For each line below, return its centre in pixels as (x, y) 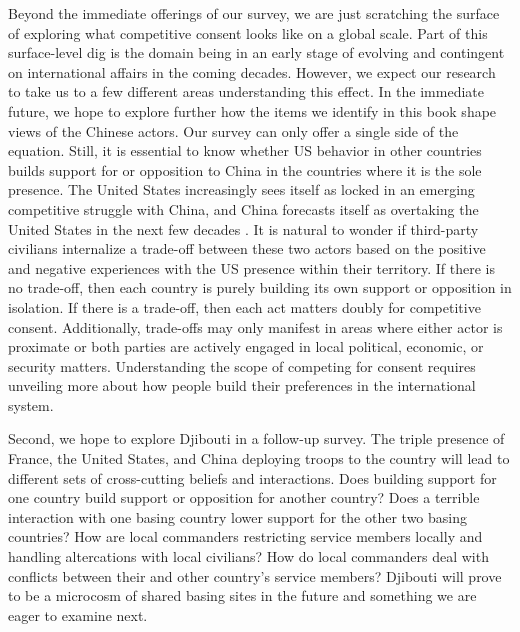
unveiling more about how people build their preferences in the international (242, 385)
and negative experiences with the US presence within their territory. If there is (252, 267)
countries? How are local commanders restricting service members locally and (245, 536)
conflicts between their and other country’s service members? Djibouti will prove (255, 575)
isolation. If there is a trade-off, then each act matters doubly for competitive (244, 306)
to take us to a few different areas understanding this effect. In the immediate (246, 91)
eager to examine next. (78, 614)
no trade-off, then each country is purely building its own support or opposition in (260, 287)
